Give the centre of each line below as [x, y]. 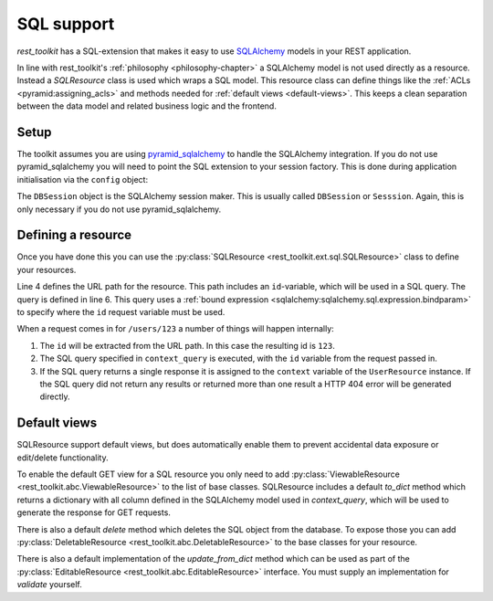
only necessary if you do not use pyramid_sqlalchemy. [119, 209]
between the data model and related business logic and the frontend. [147, 106]
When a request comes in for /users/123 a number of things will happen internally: [176, 329]
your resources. [47, 269]
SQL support [66, 24]
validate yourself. [49, 585]
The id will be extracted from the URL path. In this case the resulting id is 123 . [187, 345]
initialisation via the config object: [83, 179]
